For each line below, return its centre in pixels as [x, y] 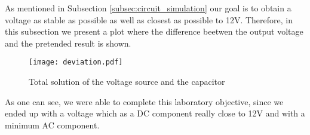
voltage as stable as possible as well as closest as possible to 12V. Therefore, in [149, 19]
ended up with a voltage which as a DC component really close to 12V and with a [155, 113]
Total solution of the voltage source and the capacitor [127, 82]
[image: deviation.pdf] [76, 62]
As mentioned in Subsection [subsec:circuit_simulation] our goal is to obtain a [148, 8]
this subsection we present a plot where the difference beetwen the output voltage [154, 31]
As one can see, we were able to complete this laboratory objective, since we [144, 101]
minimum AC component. [52, 125]
